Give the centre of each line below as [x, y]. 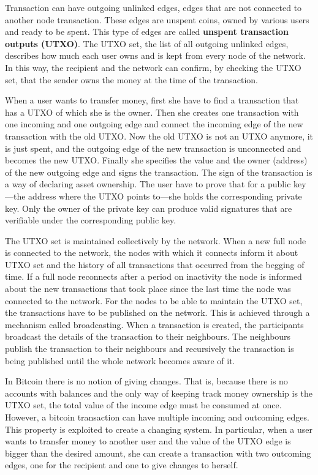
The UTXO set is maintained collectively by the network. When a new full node [156, 240]
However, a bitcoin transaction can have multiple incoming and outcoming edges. [157, 417]
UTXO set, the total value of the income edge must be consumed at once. [143, 405]
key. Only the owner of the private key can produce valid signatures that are [149, 208]
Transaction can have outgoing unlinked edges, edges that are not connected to [153, 7]
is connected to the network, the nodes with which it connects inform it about [152, 252]
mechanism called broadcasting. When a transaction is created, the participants [154, 324]
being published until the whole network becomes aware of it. [120, 360]
